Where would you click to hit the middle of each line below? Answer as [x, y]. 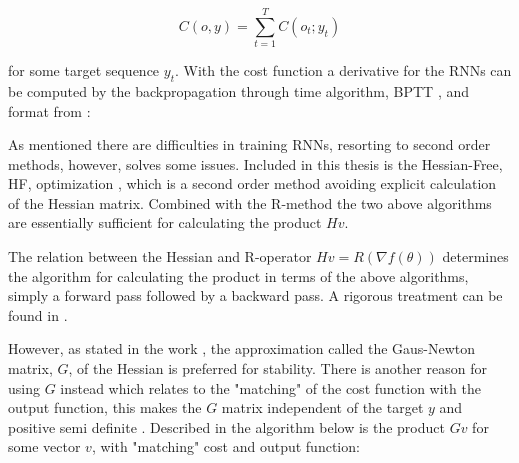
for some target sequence [84, 70]
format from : [49, 110]
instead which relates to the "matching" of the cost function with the [270, 387]
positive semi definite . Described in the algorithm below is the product [226, 426]
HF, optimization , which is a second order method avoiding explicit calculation [252, 183]
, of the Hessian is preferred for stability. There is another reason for [277, 368]
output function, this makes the [105, 407]
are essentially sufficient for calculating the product [165, 222]
